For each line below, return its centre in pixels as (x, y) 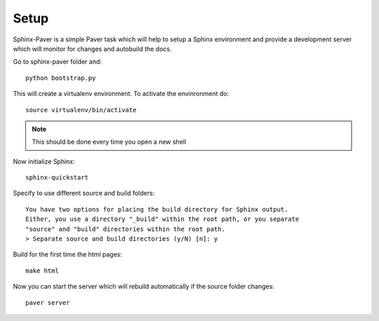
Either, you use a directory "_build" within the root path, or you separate (162, 219)
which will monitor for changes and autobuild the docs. (92, 48)
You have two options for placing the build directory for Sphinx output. (157, 209)
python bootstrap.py (61, 78)
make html (42, 271)
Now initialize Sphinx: (44, 161)
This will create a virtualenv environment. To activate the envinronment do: (121, 94)
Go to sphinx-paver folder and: (57, 62)
